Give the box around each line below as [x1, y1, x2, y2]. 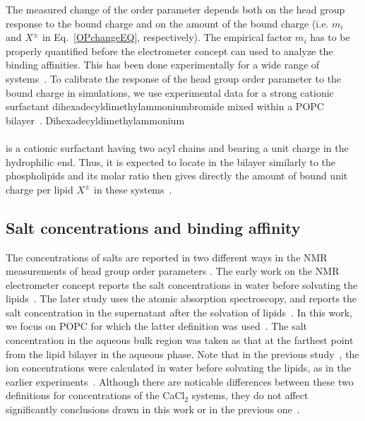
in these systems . [94, 182, 172, 196]
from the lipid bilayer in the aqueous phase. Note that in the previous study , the [6, 346, 359, 361]
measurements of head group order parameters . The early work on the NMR [6, 263, 340, 278]
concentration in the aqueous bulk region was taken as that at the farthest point [6, 333, 354, 348]
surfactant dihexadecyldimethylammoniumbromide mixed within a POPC [6, 99, 324, 114]
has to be [310, 30, 350, 45]
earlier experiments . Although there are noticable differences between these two [6, 374, 354, 389]
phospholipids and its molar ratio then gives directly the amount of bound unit [6, 168, 348, 183]
